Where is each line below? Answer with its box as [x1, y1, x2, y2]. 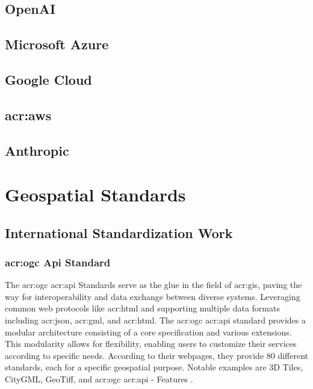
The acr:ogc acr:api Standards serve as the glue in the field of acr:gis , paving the [5, 278, 302, 291]
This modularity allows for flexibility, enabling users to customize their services [5, 337, 297, 350]
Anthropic [5, 141, 69, 159]
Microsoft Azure [5, 35, 109, 54]
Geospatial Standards [5, 182, 186, 207]
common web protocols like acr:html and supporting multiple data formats [5, 302, 280, 314]
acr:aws [5, 105, 52, 124]
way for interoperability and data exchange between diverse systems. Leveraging [5, 290, 300, 302]
